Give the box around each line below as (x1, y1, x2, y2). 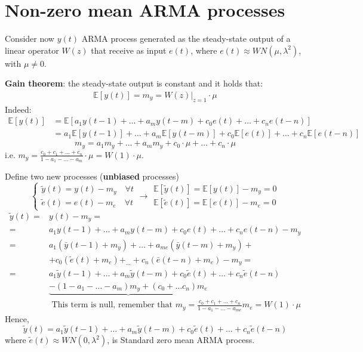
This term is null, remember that (51, 301, 173, 310)
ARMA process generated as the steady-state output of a (81, 32, 291, 45)
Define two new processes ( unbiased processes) (5, 170, 179, 183)
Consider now (5, 32, 54, 45)
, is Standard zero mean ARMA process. (107, 334, 255, 346)
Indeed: (5, 103, 32, 115)
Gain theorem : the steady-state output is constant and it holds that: (5, 77, 263, 89)
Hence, (5, 313, 29, 325)
